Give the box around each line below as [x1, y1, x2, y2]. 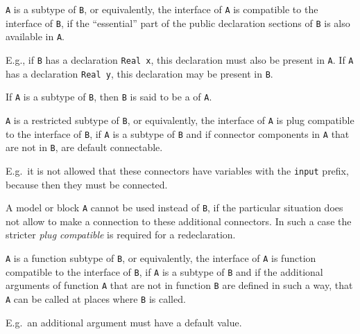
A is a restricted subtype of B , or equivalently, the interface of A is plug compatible [6, 112, 354, 127]
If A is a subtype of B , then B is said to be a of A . [6, 89, 212, 104]
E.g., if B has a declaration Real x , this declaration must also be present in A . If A [6, 52, 354, 67]
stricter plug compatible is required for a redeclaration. [6, 227, 236, 242]
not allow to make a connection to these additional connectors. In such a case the [6, 213, 352, 228]
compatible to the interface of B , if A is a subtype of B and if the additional [6, 264, 323, 279]
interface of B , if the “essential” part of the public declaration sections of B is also [6, 15, 350, 30]
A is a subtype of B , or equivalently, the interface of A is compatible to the [6, 2, 318, 16]
